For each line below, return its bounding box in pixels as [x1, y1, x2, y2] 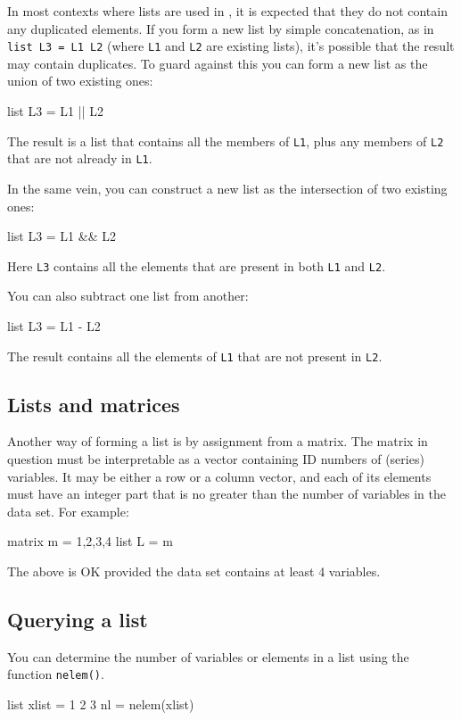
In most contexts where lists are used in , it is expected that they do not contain [7, 2, 448, 20]
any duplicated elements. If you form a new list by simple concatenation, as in [7, 19, 434, 37]
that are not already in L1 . [7, 149, 152, 168]
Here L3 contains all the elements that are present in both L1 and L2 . [7, 256, 386, 275]
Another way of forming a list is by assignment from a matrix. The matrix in [7, 432, 428, 451]
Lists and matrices [7, 390, 180, 418]
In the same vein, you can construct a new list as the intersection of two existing [7, 178, 448, 197]
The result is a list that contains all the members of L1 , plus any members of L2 [7, 131, 444, 150]
